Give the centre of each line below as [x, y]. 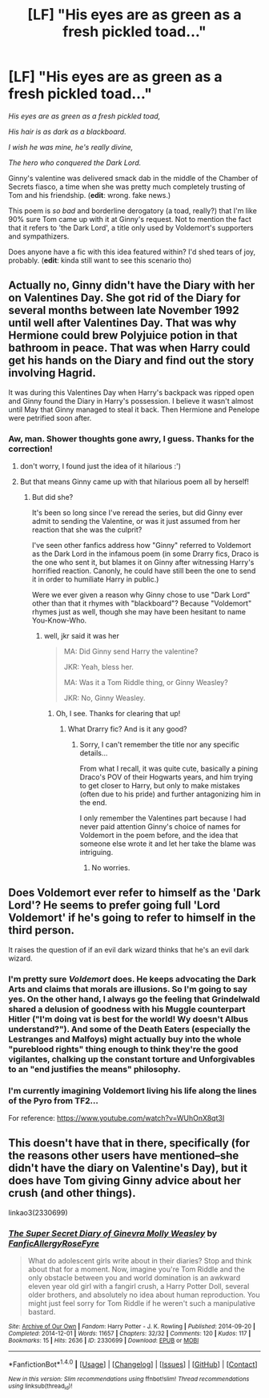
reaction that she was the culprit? [87, 530]
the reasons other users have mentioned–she [124, 1156]
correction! [31, 449]
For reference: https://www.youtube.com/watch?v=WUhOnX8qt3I [116, 1118]
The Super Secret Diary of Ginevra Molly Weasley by [113, 1233]
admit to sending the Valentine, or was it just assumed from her [136, 522]
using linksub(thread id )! [40, 1387]
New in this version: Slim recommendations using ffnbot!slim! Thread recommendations [129, 1379]
